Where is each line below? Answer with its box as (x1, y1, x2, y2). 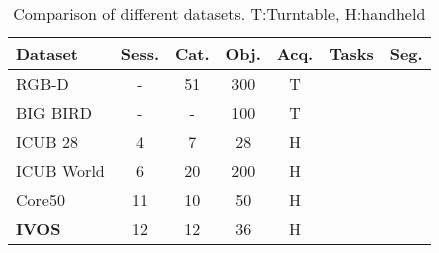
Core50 (16, 188, 65, 211)
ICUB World (16, 159, 105, 182)
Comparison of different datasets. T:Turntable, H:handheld (13, 2, 426, 25)
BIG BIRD (16, 101, 93, 124)
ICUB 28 (16, 130, 78, 153)
